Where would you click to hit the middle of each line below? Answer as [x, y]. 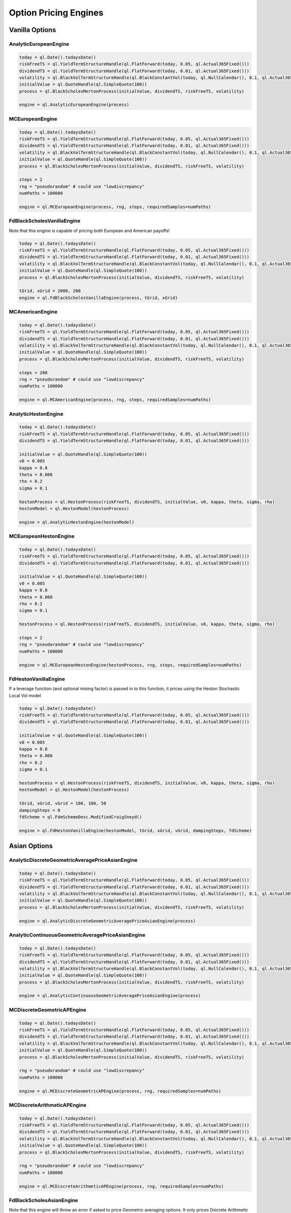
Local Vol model [25, 695]
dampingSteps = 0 [40, 810]
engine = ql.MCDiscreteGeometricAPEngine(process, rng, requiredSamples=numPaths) [120, 1091]
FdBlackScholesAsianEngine [44, 1200]
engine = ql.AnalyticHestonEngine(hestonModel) [77, 522]
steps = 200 [33, 373]
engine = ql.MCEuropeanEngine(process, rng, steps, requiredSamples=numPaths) [115, 207]
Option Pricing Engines [56, 13]
